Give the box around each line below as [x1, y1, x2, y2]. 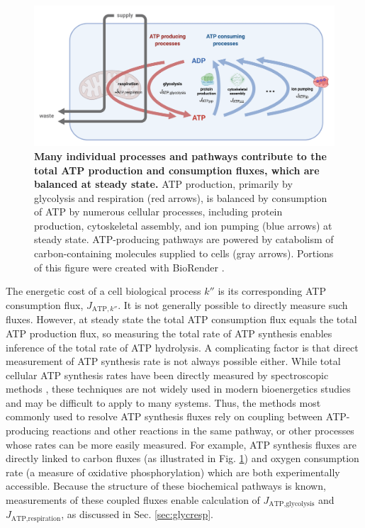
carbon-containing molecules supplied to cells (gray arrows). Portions [34, 246, 334, 261]
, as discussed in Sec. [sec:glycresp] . [61, 507, 213, 522]
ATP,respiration [11, 515, 61, 522]
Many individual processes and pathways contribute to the [34, 148, 327, 163]
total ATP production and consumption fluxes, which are [34, 162, 320, 177]
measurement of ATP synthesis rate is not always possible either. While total [6, 354, 341, 369]
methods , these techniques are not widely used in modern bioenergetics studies [6, 381, 351, 396]
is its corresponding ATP [218, 283, 326, 298]
